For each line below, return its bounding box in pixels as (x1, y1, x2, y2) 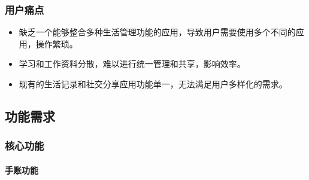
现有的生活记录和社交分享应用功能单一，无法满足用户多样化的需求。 (19, 78, 287, 90)
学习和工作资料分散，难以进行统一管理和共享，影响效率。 (19, 57, 246, 70)
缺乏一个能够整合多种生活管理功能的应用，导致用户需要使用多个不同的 (19, 26, 296, 38)
